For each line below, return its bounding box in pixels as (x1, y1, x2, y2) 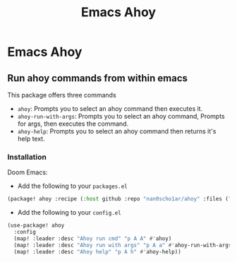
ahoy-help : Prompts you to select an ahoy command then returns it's (17, 127, 217, 135)
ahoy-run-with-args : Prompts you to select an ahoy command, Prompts (17, 112, 225, 120)
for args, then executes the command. (17, 119, 129, 128)
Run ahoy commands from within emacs (7, 72, 188, 84)
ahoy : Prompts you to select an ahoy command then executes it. (17, 105, 203, 113)
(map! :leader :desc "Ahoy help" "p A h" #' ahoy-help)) (13, 248, 181, 255)
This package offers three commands (7, 91, 116, 99)
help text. (17, 135, 45, 143)
